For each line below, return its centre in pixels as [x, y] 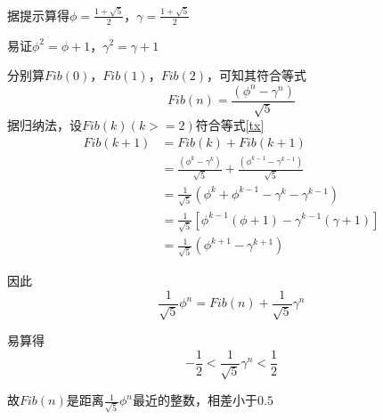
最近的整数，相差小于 [196, 400]
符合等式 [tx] [230, 125]
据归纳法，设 [45, 125]
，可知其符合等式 [257, 75]
